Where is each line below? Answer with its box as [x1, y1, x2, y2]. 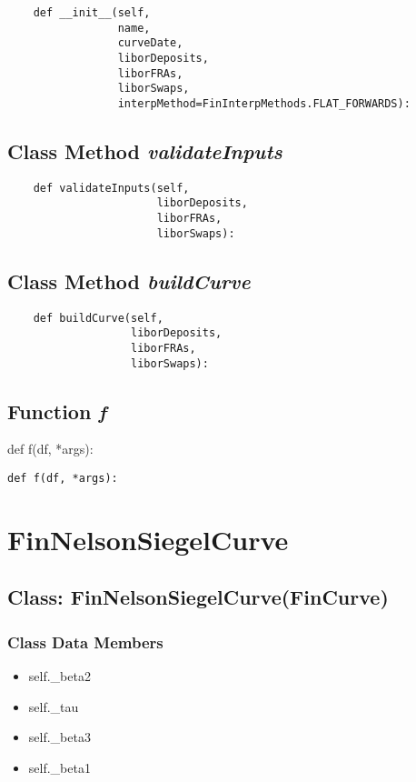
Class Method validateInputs [7, 136, 282, 165]
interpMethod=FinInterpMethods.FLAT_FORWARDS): [117, 96, 411, 110]
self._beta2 [28, 667, 91, 686]
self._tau [28, 697, 79, 716]
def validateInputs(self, [33, 181, 190, 195]
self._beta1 [28, 757, 91, 777]
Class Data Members [7, 630, 163, 653]
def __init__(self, [33, 6, 151, 19]
